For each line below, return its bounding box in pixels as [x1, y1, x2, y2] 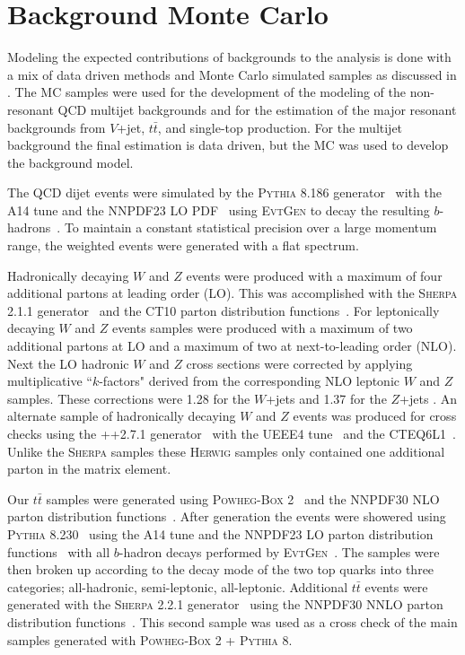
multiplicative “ [7, 371, 92, 390]
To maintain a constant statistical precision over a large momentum [64, 218, 437, 237]
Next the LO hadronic [7, 354, 129, 372]
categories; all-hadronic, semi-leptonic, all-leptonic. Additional [7, 577, 348, 596]
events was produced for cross [293, 406, 457, 425]
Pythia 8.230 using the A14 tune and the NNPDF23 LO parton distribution [7, 524, 434, 543]
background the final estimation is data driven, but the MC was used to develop [7, 135, 449, 154]
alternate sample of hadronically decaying [7, 406, 236, 425]
